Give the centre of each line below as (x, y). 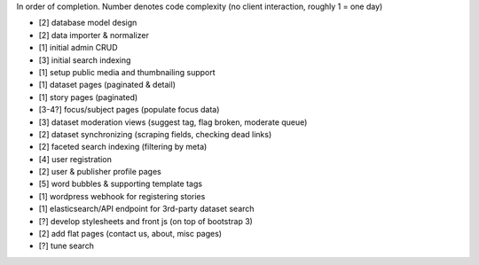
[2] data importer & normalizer (94, 35)
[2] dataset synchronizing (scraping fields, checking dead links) (155, 134)
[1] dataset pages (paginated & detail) (107, 85)
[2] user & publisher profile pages (100, 172)
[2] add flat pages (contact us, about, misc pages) (130, 234)
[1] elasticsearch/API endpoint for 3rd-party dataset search (146, 209)
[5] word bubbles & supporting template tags (121, 184)
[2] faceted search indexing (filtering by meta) (123, 147)
